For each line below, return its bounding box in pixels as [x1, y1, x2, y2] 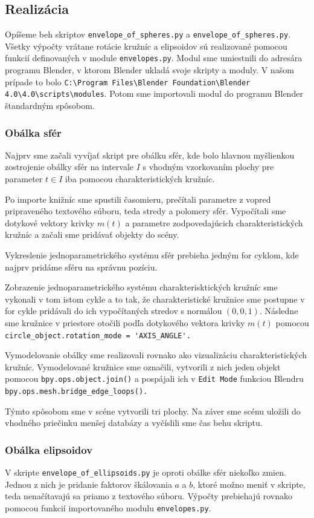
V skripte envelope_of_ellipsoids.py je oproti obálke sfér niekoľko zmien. [5, 466, 286, 479]
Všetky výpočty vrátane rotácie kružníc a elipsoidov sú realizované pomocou [5, 39, 287, 52]
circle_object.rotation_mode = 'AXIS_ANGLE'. [5, 331, 191, 340]
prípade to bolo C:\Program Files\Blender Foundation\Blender [5, 75, 251, 88]
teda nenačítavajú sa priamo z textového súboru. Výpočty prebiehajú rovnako [5, 490, 292, 502]
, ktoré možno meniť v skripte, [193, 477, 306, 490]
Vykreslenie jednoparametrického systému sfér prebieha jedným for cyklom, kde [5, 248, 299, 261]
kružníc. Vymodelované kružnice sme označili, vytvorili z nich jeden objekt [5, 360, 281, 373]
